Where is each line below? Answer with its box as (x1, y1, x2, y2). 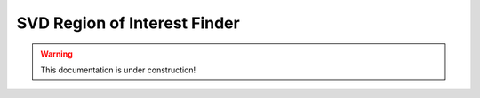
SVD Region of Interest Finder (16, 13, 240, 33)
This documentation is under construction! (40, 64, 196, 75)
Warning (40, 49, 73, 59)
